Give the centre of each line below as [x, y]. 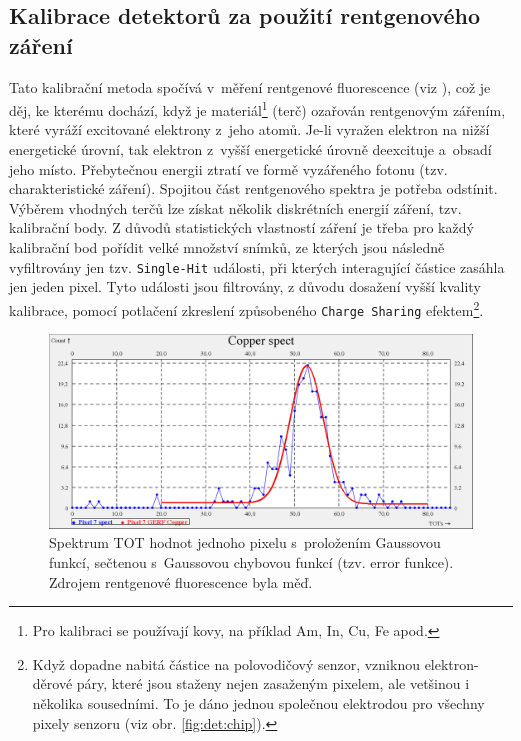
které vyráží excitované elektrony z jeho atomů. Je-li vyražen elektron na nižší [249, 129]
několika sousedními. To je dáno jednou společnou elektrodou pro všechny [258, 702]
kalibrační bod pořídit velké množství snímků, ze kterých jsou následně [227, 247]
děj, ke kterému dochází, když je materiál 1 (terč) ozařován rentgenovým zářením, [257, 108]
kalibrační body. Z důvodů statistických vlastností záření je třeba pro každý [241, 227]
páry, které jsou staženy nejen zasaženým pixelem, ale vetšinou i [273, 683]
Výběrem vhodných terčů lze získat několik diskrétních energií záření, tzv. [235, 207]
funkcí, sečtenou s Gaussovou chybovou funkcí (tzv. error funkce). [251, 561]
